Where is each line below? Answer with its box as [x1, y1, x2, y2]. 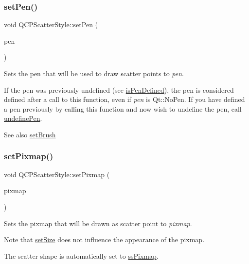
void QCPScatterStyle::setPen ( [4, 19, 98, 30]
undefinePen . [4, 113, 42, 123]
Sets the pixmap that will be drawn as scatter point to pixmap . [4, 218, 192, 228]
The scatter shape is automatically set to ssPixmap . [4, 250, 159, 261]
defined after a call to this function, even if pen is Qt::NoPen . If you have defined [4, 94, 245, 104]
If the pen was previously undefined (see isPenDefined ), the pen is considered [4, 84, 234, 95]
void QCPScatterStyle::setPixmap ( [4, 169, 110, 179]
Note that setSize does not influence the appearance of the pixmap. [4, 234, 205, 245]
